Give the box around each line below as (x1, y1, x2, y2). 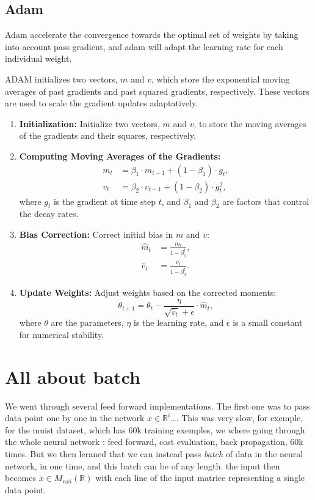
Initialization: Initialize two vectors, (19, 117, 160, 130)
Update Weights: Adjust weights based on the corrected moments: (19, 286, 277, 299)
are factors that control (222, 194, 310, 207)
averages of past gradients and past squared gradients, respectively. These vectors (5, 84, 310, 97)
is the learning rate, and (134, 316, 224, 329)
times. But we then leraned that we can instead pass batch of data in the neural (5, 447, 303, 460)
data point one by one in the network (5, 411, 145, 424)
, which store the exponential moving (151, 72, 290, 85)
